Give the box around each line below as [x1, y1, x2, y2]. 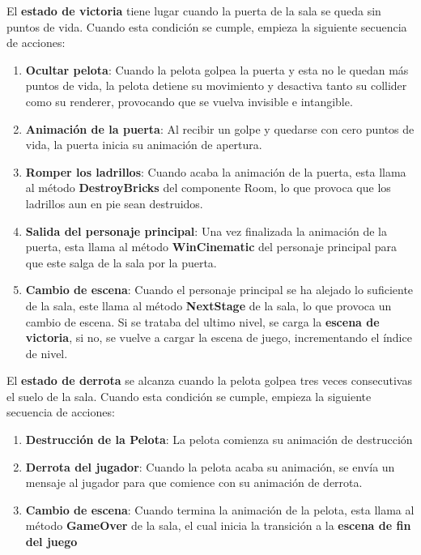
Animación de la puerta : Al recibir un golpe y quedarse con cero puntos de [25, 120, 415, 137]
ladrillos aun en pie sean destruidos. [25, 194, 203, 211]
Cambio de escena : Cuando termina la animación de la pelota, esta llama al [25, 501, 415, 518]
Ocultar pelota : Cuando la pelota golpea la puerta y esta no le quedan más [25, 61, 409, 78]
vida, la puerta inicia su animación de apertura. [25, 136, 262, 153]
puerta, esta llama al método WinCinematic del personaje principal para [25, 238, 397, 255]
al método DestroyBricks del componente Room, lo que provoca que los [25, 179, 391, 196]
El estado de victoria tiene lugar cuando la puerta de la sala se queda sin [6, 2, 381, 19]
